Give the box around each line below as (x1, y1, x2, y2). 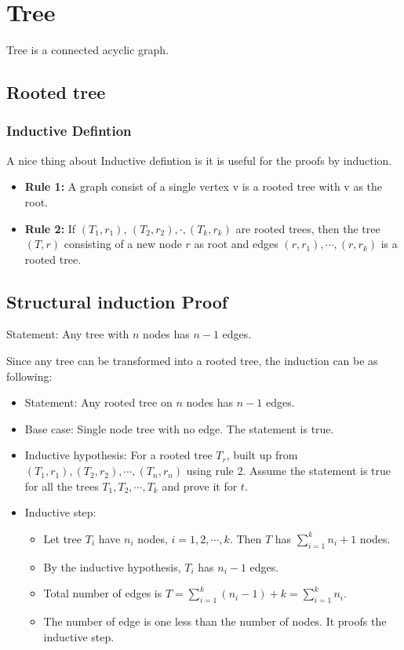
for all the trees (24, 477, 99, 494)
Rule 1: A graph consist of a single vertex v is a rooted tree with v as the (24, 178, 383, 195)
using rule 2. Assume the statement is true (186, 462, 391, 479)
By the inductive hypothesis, (43, 558, 181, 575)
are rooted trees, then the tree (235, 220, 380, 236)
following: (6, 367, 53, 384)
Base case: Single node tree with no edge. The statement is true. (24, 420, 334, 436)
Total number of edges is (43, 585, 162, 601)
